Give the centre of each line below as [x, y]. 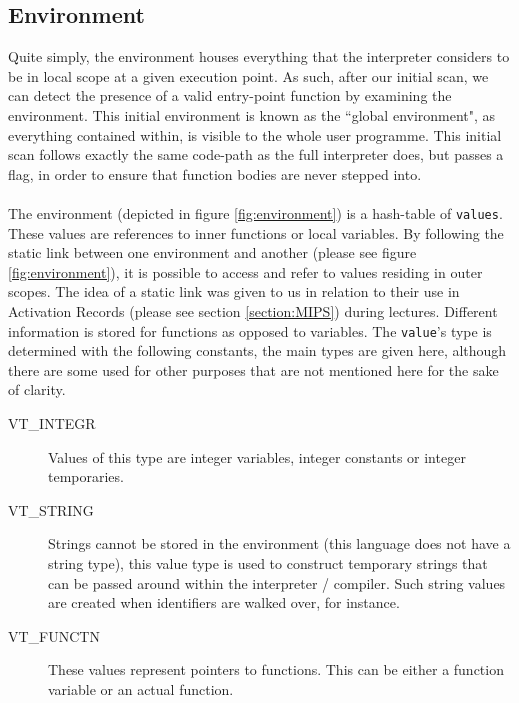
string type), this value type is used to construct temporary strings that [268, 562]
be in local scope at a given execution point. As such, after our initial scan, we [248, 75]
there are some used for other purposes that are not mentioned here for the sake [253, 369]
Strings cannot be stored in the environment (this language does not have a [279, 543]
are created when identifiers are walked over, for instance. [224, 602]
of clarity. [37, 389]
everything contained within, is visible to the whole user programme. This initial [255, 134]
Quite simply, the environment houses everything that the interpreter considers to [259, 56]
